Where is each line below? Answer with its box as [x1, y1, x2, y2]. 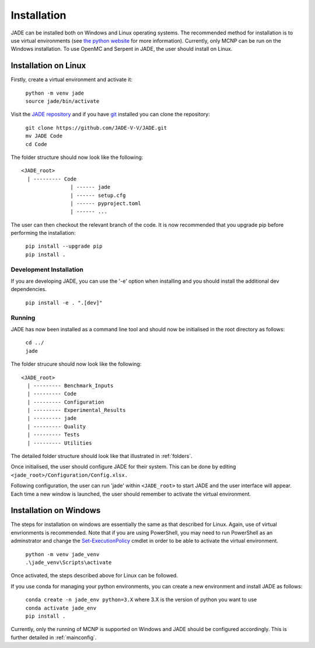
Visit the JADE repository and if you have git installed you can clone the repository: [10, 111, 210, 118]
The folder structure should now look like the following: [10, 154, 143, 161]
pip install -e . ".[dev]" [25, 299, 103, 306]
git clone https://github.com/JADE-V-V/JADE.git [25, 124, 167, 131]
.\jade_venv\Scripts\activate [25, 559, 112, 566]
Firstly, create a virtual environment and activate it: [10, 76, 132, 83]
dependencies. [10, 286, 47, 293]
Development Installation [10, 265, 84, 273]
